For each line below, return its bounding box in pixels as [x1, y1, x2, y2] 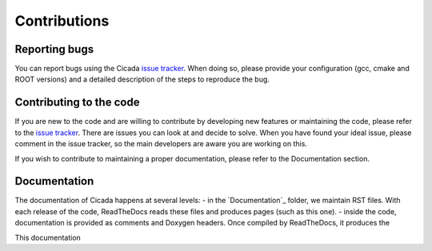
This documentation [14, 233, 82, 242]
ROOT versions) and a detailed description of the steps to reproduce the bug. [14, 74, 270, 84]
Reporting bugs [14, 42, 94, 56]
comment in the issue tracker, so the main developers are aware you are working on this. [14, 139, 308, 149]
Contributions [14, 12, 110, 30]
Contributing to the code [14, 96, 140, 110]
